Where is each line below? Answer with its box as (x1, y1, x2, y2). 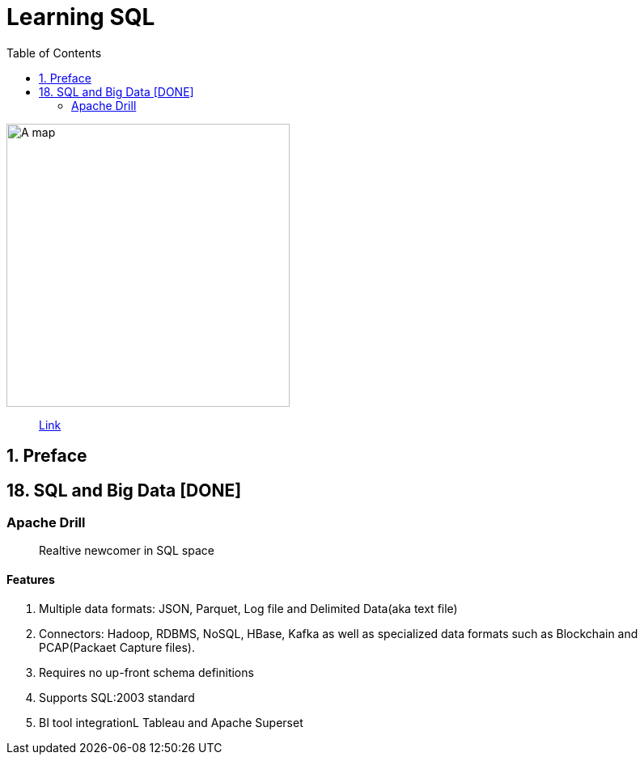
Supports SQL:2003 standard (39, 690, 195, 704)
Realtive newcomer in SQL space (39, 543, 214, 558)
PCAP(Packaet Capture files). (39, 640, 195, 654)
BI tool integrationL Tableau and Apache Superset (39, 715, 303, 729)
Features (6, 573, 55, 586)
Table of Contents (6, 45, 102, 60)
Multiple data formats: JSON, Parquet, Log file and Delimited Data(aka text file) (39, 601, 458, 615)
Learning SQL (6, 3, 155, 31)
